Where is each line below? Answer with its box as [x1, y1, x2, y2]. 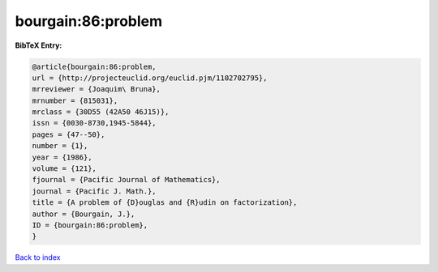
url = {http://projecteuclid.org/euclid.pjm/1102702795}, [32, 73, 268, 83]
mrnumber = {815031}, [32, 96, 118, 105]
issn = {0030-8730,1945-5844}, [32, 118, 157, 128]
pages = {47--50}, [32, 130, 105, 139]
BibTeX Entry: [15, 40, 62, 50]
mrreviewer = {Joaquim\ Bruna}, [32, 85, 161, 94]
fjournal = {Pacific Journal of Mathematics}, [32, 175, 221, 185]
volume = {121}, [32, 164, 97, 173]
